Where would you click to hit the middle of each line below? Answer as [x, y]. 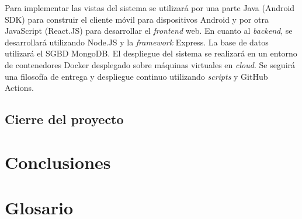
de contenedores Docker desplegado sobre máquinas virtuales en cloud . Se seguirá [150, 64]
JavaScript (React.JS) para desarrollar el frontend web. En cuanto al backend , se [149, 31]
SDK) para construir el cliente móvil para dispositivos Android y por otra [137, 19]
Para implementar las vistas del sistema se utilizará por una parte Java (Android [150, 8]
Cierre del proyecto [64, 119]
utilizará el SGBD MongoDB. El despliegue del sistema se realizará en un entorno [151, 53]
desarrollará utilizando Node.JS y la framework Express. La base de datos [137, 42]
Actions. [19, 88]
